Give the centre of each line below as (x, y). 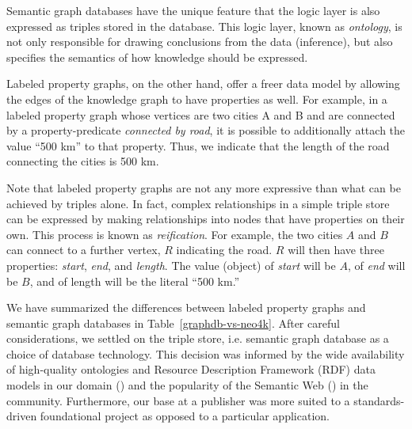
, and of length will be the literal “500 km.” (135, 281)
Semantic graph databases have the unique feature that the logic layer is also (193, 10)
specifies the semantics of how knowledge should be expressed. (157, 57)
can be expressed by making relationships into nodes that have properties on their (206, 219)
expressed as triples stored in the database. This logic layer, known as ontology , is (204, 26)
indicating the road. (224, 250)
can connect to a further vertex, (84, 250)
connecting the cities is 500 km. (83, 161)
